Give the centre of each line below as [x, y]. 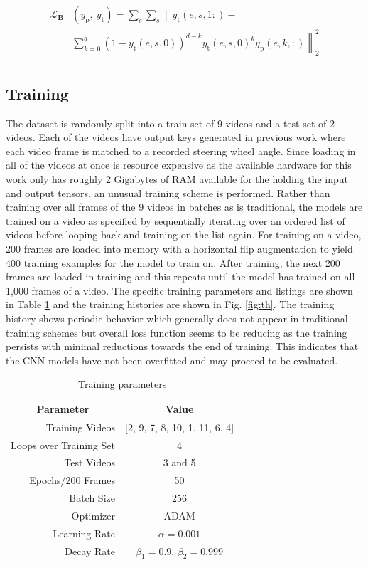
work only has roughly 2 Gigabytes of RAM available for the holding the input [177, 178]
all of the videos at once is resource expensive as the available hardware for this [179, 165]
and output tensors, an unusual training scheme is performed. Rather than [168, 193]
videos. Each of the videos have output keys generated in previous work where [176, 137]
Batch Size [92, 498]
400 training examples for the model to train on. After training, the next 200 [173, 262]
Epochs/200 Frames [72, 480]
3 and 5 [179, 462]
